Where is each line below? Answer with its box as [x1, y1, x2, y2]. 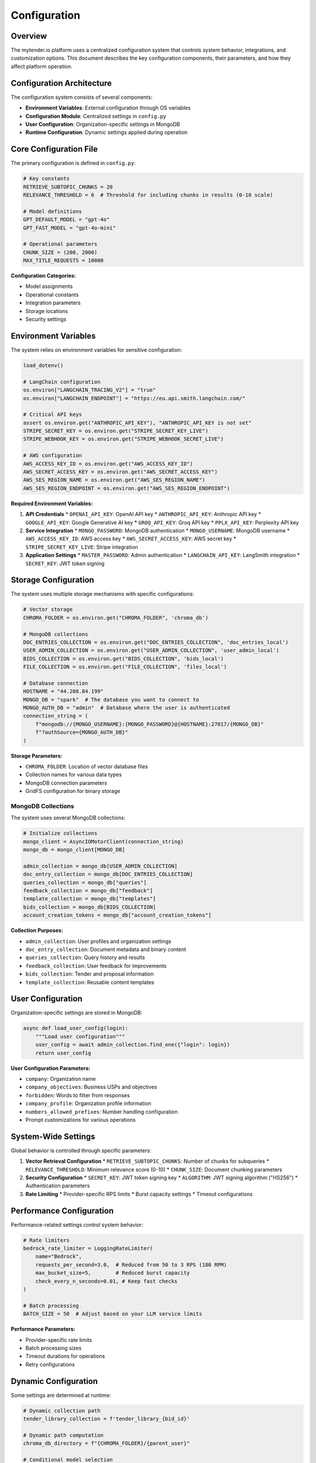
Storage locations [25, 307, 68, 314]
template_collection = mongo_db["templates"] [23, 895, 156, 902]
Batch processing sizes [25, 1344, 82, 1351]
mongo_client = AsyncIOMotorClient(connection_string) [23, 838, 184, 845]
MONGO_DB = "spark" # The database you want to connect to [23, 696, 200, 703]
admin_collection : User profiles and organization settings [25, 937, 172, 945]
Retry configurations [25, 1361, 75, 1368]
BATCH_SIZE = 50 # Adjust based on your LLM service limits [23, 1311, 202, 1317]
